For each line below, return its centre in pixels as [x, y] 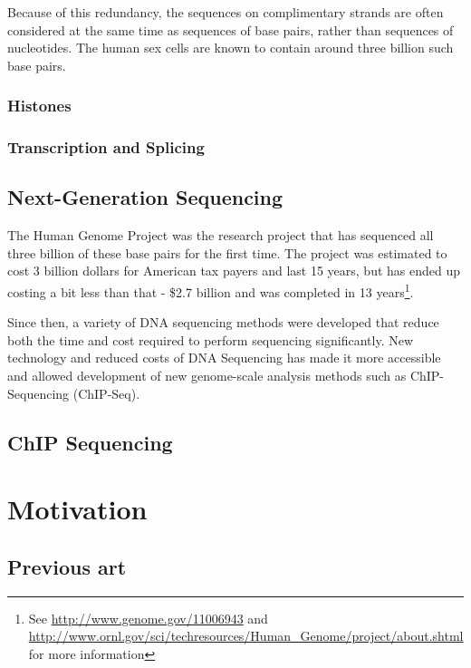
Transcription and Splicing [106, 147]
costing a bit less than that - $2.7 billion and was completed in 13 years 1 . [211, 290]
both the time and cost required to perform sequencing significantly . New [211, 339]
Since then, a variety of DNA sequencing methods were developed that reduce [223, 322]
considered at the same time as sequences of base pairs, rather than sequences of [231, 29]
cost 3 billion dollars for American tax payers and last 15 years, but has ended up [234, 271]
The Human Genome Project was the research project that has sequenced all [221, 235]
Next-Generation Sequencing [145, 197]
